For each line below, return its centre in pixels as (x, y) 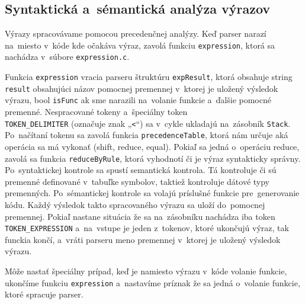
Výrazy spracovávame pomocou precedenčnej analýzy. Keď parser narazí (136, 33)
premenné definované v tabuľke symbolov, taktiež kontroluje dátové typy (137, 181)
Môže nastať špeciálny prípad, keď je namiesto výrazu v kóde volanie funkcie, (146, 271)
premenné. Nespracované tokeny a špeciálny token (96, 112)
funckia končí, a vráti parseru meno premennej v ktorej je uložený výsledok (143, 239)
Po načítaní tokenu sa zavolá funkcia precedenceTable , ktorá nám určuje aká (147, 135)
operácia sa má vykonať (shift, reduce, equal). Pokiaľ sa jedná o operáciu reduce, (152, 146)
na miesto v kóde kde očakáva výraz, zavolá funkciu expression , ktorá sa (140, 45)
